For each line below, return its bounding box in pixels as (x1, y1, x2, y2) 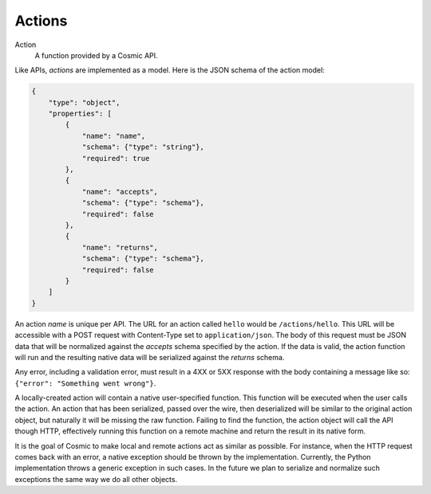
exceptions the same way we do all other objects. (14, 474, 178, 484)
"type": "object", (48, 98, 121, 107)
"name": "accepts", (81, 187, 159, 196)
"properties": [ (48, 109, 112, 119)
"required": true (81, 154, 150, 163)
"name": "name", (81, 131, 146, 140)
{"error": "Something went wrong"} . (14, 378, 156, 388)
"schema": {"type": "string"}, (81, 143, 205, 151)
